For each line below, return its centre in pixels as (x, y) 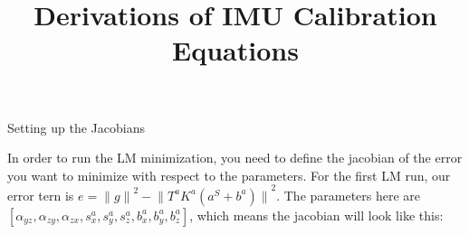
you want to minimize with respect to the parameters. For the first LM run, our (229, 175)
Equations (235, 50)
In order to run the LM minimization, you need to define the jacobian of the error (235, 158)
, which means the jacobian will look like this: (316, 215)
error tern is (41, 195)
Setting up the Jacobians (76, 127)
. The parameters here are (349, 195)
